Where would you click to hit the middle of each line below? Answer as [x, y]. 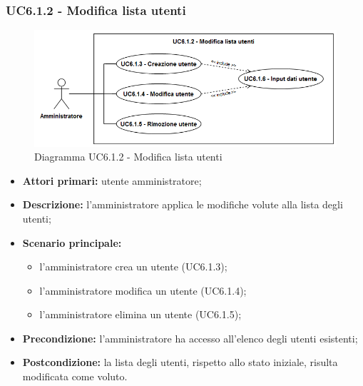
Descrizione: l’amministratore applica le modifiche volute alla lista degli [183, 204]
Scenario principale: [72, 242]
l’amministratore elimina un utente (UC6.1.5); [140, 314]
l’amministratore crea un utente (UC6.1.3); [133, 266]
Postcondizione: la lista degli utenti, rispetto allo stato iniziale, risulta [180, 362]
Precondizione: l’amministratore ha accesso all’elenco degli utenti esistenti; [190, 338]
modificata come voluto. [75, 376]
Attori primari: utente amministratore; [112, 180]
